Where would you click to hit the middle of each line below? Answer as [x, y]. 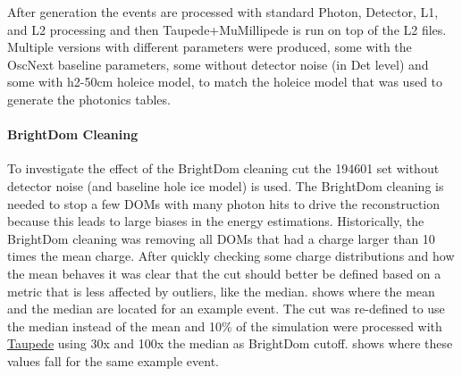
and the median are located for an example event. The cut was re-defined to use [226, 309]
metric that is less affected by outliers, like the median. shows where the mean [221, 291]
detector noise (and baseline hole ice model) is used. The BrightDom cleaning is [226, 185]
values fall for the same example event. [113, 360]
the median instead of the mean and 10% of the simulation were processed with [225, 326]
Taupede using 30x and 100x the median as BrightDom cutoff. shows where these [230, 343]
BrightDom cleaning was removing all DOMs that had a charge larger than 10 [221, 238]
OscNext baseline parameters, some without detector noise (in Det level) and [218, 64]
